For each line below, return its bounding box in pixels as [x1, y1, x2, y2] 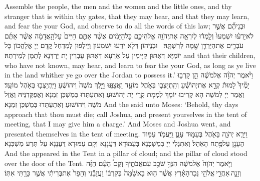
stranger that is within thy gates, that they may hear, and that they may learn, [5, 10, 249, 21]
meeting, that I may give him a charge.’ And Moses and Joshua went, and [5, 118, 231, 129]
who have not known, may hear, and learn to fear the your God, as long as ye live [5, 59, 256, 70]
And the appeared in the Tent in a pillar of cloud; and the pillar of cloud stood [5, 147, 247, 158]
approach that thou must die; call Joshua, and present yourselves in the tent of [5, 108, 247, 119]
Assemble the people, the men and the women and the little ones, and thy [5, 1, 232, 11]
